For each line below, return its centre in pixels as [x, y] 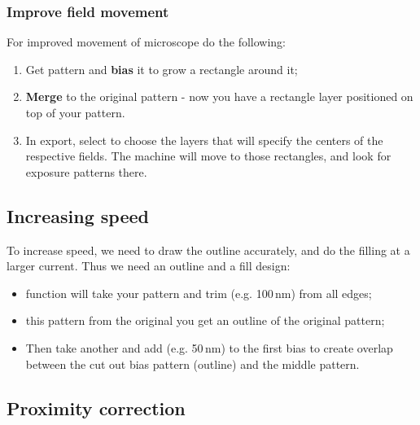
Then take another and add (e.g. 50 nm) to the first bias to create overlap [209, 347]
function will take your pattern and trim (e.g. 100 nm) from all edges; [199, 293]
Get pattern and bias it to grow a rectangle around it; [162, 69]
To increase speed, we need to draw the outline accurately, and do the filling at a [208, 250]
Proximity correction [96, 407]
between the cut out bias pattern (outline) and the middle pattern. [192, 364]
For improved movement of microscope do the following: [146, 42]
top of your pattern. [75, 112]
